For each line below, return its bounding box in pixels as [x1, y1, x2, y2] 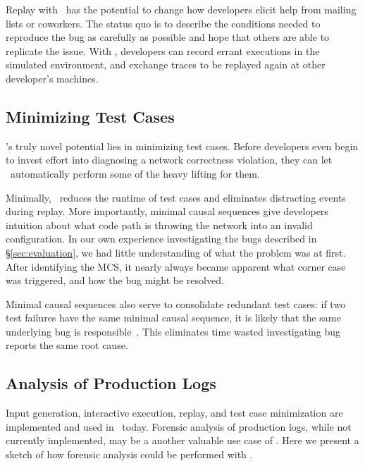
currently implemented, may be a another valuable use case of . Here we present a [6, 433, 359, 448]
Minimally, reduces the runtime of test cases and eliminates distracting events [6, 190, 346, 204]
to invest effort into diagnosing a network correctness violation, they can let [6, 152, 333, 167]
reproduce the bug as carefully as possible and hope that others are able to [6, 30, 330, 44]
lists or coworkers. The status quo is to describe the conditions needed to [6, 16, 321, 30]
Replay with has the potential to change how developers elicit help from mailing [6, 2, 357, 16]
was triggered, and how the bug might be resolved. [6, 273, 224, 288]
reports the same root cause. [6, 338, 128, 352]
